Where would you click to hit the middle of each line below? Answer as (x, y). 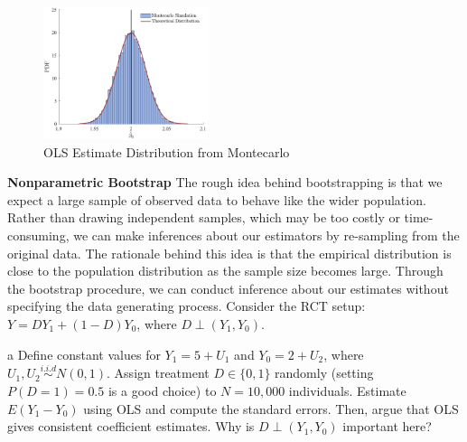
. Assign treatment (158, 373)
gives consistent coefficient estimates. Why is (131, 426)
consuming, (38, 235)
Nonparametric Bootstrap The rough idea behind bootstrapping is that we (225, 182)
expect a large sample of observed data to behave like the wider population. (217, 199)
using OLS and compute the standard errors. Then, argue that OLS (271, 408)
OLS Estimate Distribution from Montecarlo (167, 151)
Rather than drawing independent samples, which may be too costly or (204, 217)
